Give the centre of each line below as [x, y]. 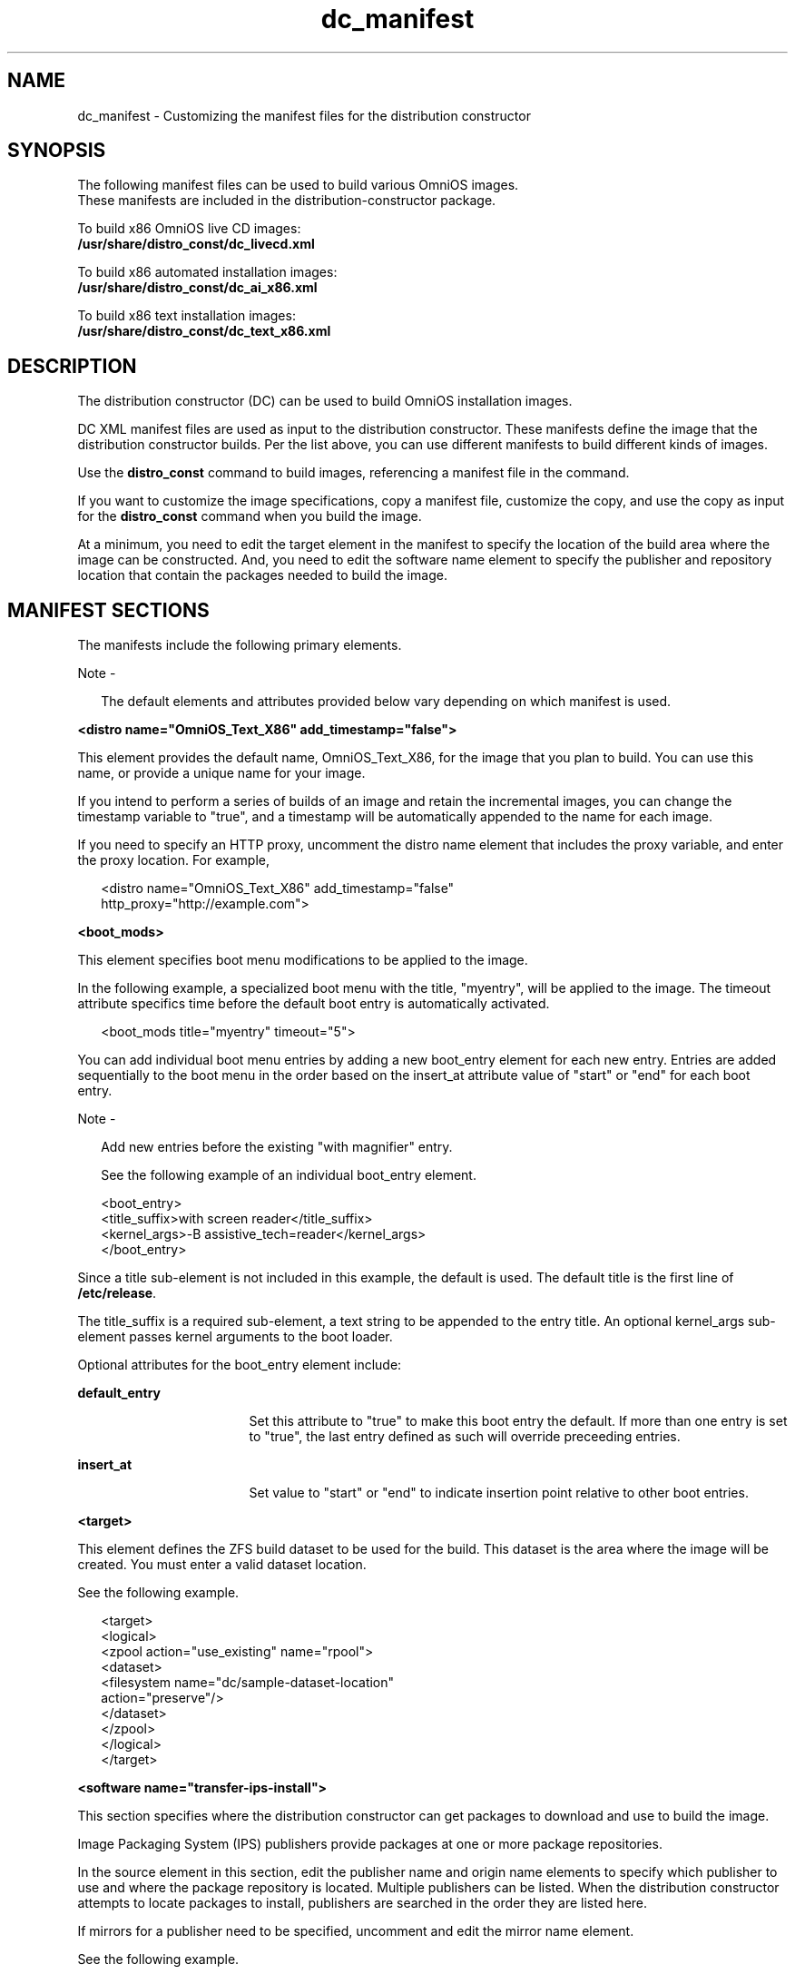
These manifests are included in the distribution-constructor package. [287, 201]
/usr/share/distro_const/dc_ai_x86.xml [197, 288]
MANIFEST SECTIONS [108, 610]
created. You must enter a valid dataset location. [222, 1565]
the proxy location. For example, [173, 860]
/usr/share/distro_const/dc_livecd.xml [196, 244]
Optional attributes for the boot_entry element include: [240, 1365]
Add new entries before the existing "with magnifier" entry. [277, 1147]
